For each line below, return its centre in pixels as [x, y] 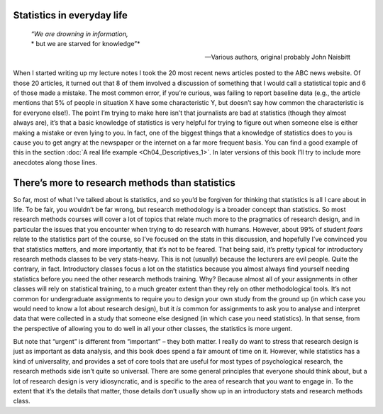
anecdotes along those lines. [55, 162]
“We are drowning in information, [79, 34]
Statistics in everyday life [70, 15]
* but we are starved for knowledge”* [85, 44]
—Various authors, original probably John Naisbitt [277, 57]
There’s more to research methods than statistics [124, 183]
